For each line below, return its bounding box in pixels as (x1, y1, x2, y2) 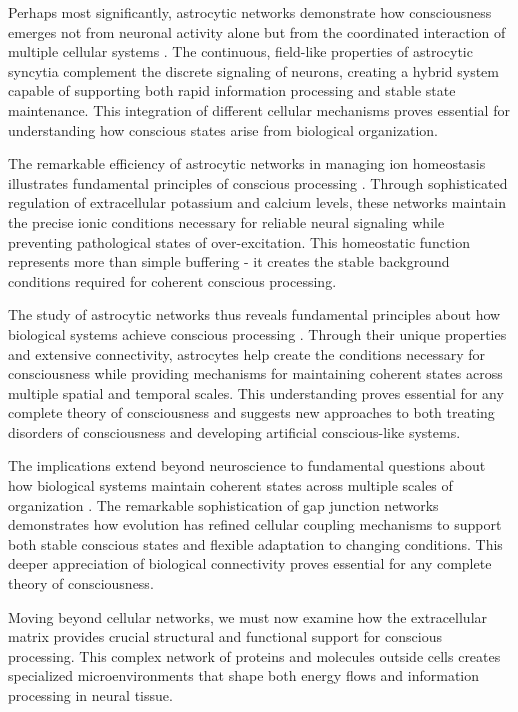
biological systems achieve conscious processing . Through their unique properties (8, 323, 507, 344)
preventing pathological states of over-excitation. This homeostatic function (8, 231, 470, 252)
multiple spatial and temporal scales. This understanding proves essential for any (8, 382, 504, 403)
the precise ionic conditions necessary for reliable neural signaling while (8, 211, 445, 232)
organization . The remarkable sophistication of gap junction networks (8, 494, 439, 515)
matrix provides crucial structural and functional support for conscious (8, 626, 442, 647)
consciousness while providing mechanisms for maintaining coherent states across (8, 363, 503, 384)
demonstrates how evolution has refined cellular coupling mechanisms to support (8, 514, 502, 535)
